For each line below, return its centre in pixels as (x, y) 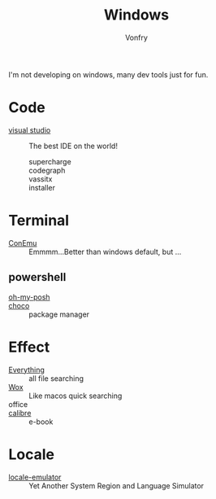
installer (42, 187)
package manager (59, 314)
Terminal (39, 221)
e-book (41, 422)
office (18, 404)
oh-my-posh (29, 297)
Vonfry (136, 37)
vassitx (41, 179)
